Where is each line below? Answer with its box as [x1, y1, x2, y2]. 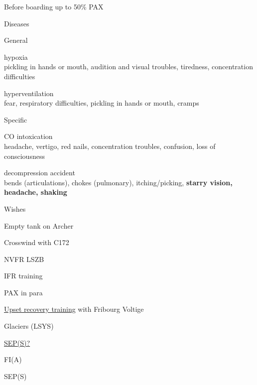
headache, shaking [4, 187, 67, 197]
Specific [4, 114, 27, 125]
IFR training [4, 270, 43, 281]
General [4, 35, 28, 45]
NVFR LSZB [4, 254, 44, 264]
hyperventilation [4, 88, 54, 98]
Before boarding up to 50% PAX [4, 1, 104, 11]
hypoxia [4, 51, 28, 62]
